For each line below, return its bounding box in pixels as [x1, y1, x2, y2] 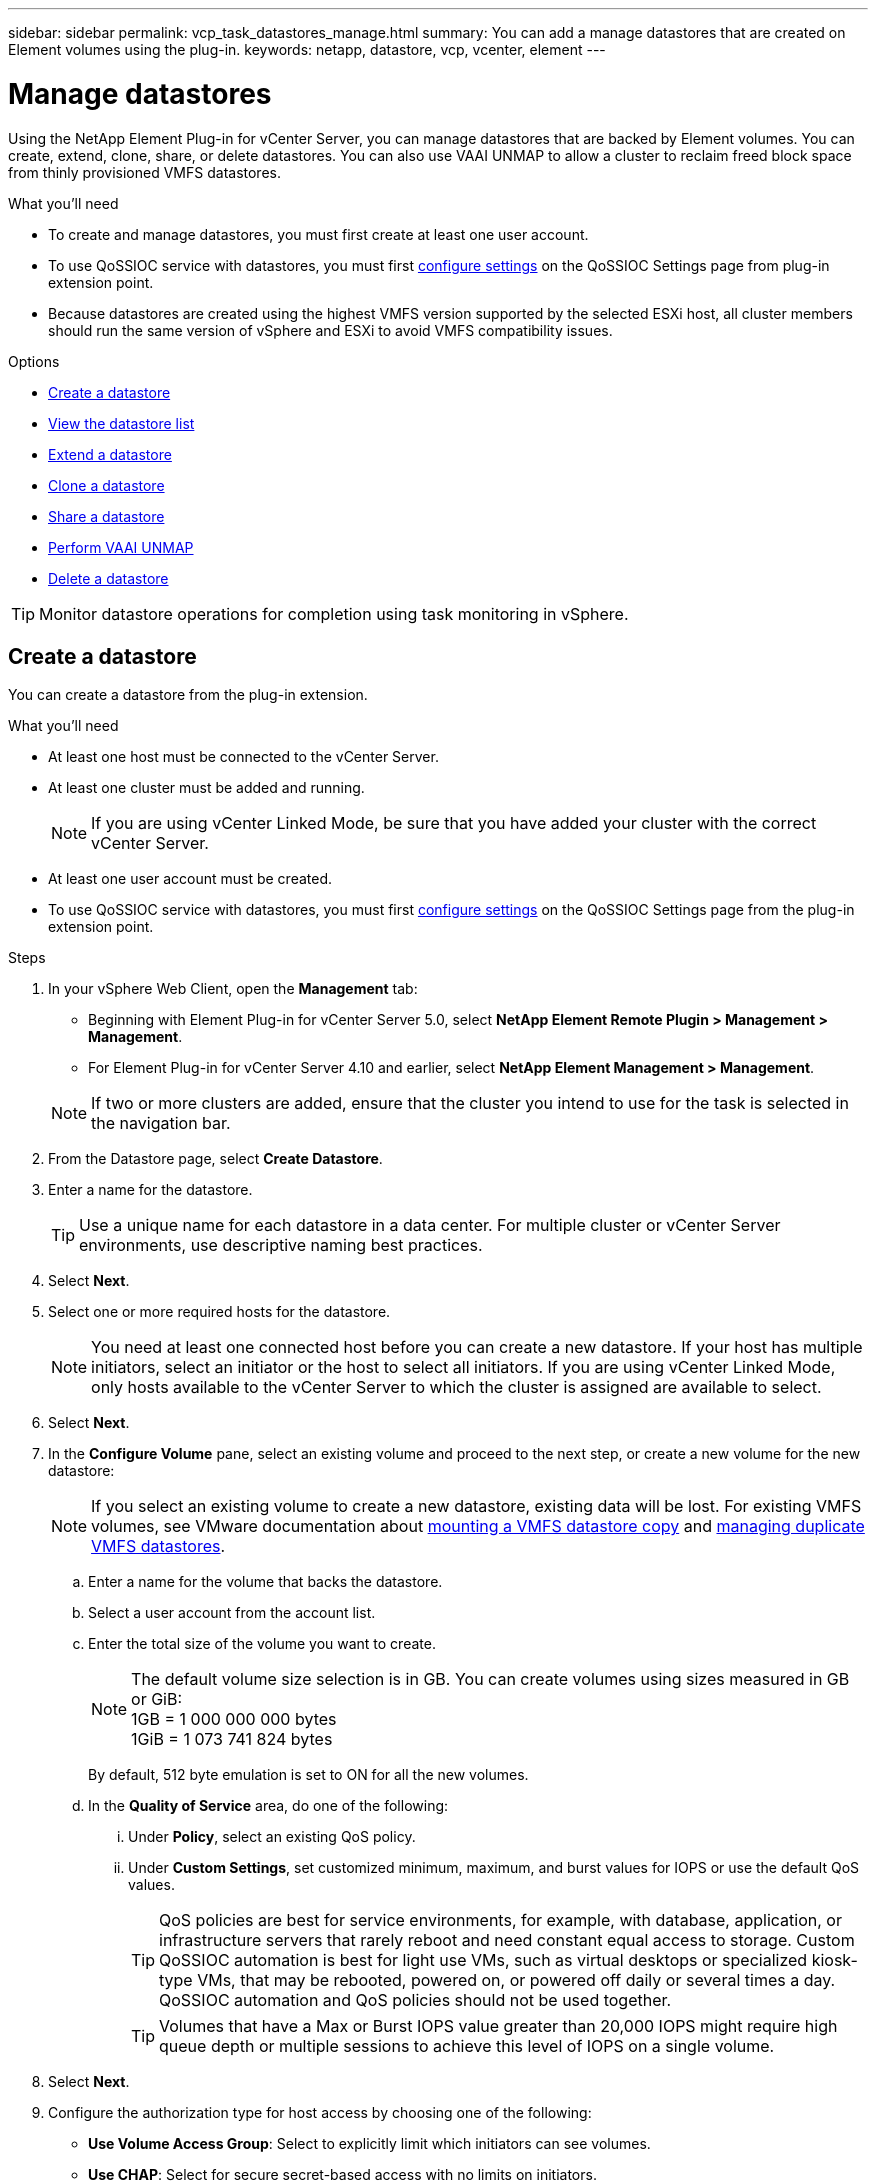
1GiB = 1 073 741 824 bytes [131, 1729, 333, 1750]
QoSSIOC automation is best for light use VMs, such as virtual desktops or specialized [159, 1950, 808, 1971]
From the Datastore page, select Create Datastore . [48, 1150, 383, 1168]
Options [8, 352, 60, 370]
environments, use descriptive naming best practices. [79, 1235, 483, 1256]
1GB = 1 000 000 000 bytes [131, 1709, 337, 1730]
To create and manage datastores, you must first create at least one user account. [48, 225, 589, 243]
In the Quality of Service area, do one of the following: [88, 1797, 449, 1815]
